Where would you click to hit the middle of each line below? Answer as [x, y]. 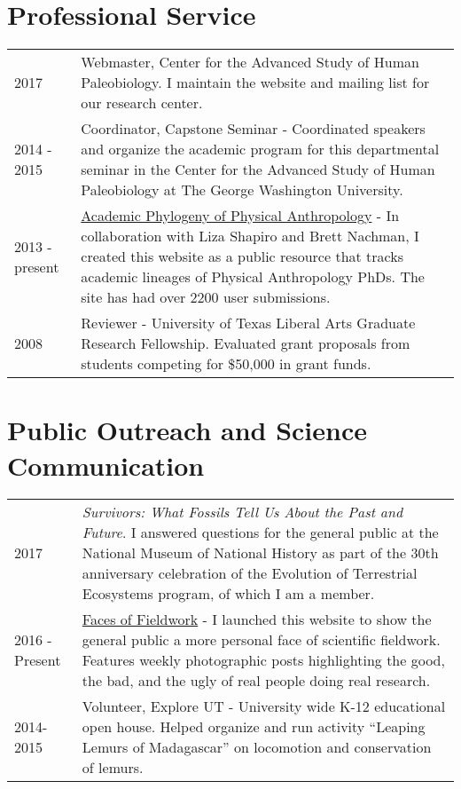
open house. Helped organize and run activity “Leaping [254, 727]
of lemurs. [113, 768]
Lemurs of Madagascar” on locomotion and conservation [257, 747]
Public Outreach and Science [188, 430]
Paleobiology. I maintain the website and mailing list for [255, 83]
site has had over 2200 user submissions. [206, 297]
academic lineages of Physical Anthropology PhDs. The [253, 277]
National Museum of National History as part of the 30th [260, 553]
